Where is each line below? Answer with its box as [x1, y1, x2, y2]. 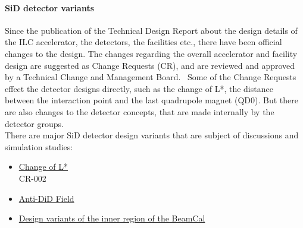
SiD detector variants [5, 1, 95, 14]
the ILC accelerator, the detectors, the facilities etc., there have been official [5, 36, 282, 48]
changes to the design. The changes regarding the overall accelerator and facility [5, 47, 298, 59]
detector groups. [5, 117, 64, 129]
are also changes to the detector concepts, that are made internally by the [5, 105, 274, 118]
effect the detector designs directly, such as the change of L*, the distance [5, 82, 273, 94]
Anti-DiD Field [18, 192, 74, 204]
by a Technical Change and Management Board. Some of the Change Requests [5, 71, 296, 83]
